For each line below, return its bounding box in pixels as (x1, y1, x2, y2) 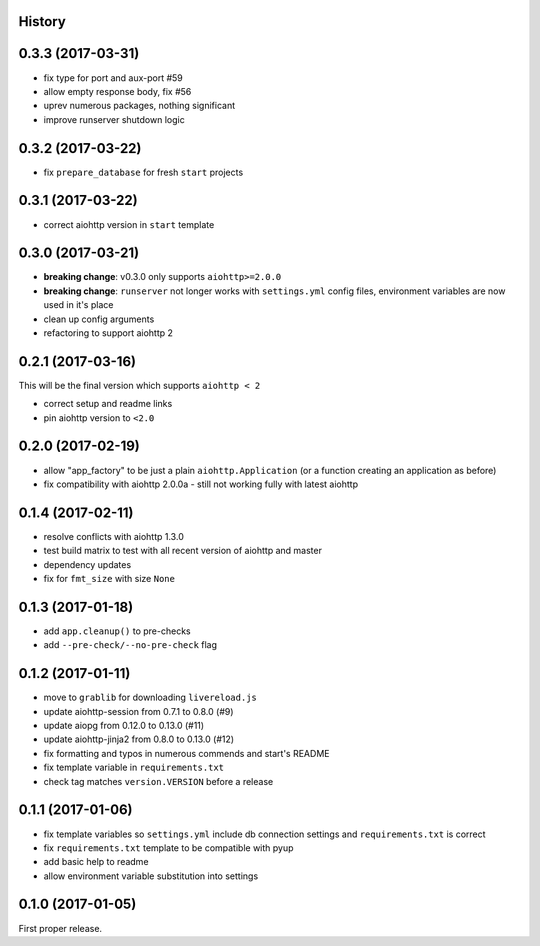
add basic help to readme (43, 856, 149, 868)
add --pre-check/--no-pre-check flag (43, 639, 218, 651)
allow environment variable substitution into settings (43, 870, 259, 882)
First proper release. (18, 922, 103, 934)
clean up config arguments (43, 313, 155, 325)
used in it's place (43, 299, 114, 311)
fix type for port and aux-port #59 (43, 71, 184, 84)
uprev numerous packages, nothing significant (43, 100, 235, 112)
